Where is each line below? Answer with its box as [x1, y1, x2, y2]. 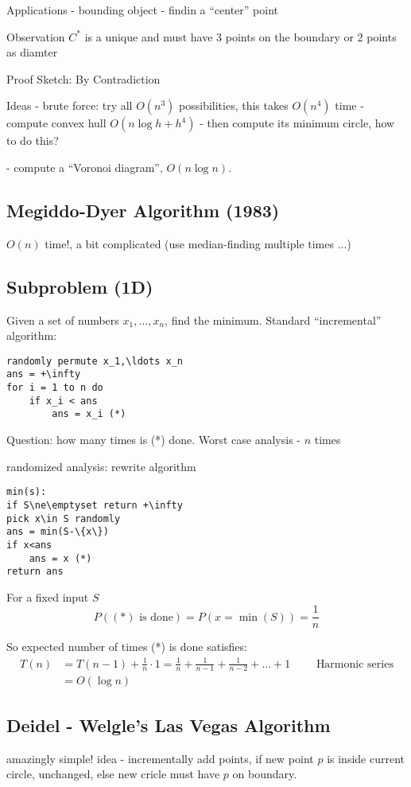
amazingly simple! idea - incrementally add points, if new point [6, 750, 314, 766]
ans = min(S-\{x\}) [6, 526, 109, 538]
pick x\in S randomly [6, 512, 121, 524]
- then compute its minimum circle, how [200, 115, 395, 131]
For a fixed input [6, 588, 89, 605]
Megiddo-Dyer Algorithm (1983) [6, 197, 280, 222]
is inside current [327, 750, 405, 766]
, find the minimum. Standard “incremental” [165, 311, 382, 328]
